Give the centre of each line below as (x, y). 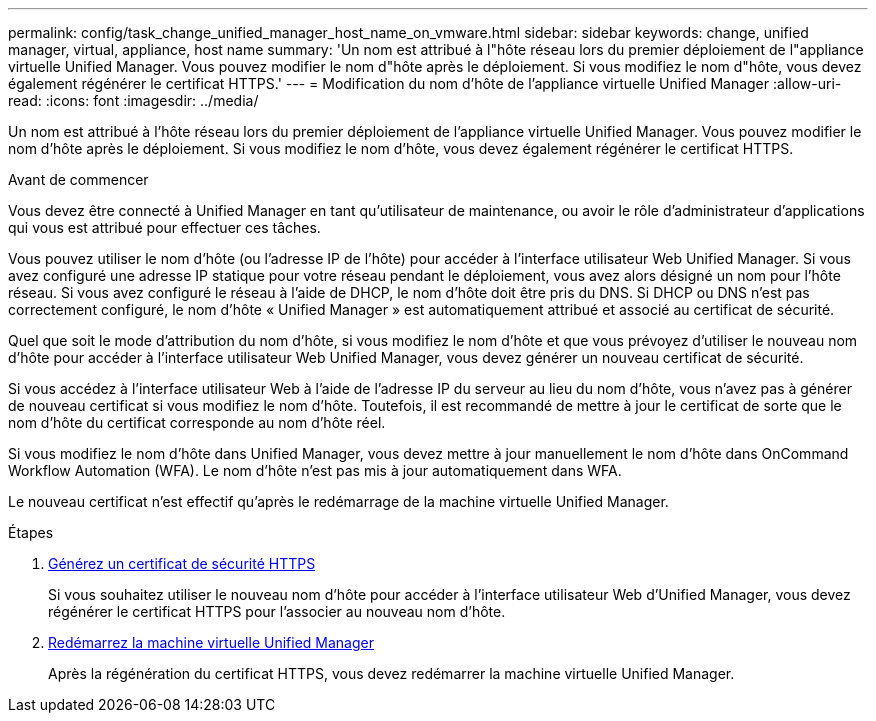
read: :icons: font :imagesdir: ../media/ (133, 100)
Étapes (31, 532)
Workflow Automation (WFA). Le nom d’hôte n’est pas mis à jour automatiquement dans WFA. (315, 470)
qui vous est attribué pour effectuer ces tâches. (164, 227)
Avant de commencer (78, 179)
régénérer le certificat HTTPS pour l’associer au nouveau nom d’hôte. (277, 611)
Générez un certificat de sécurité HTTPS (182, 563)
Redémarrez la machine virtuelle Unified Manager (211, 642)
